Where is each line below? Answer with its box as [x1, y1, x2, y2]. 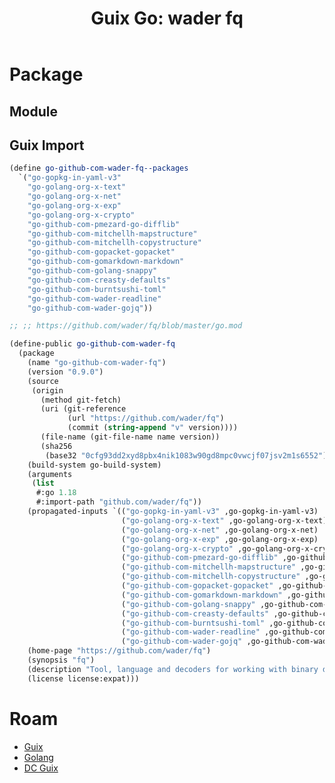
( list [31, 478, 55, 489]
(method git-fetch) [40, 395, 122, 405]
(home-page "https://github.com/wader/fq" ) [27, 646, 212, 656]
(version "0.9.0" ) [27, 367, 104, 377]
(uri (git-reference [40, 404, 127, 414]
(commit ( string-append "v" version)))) [67, 423, 239, 433]
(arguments [27, 469, 73, 479]
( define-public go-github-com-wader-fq [9, 339, 176, 349]
